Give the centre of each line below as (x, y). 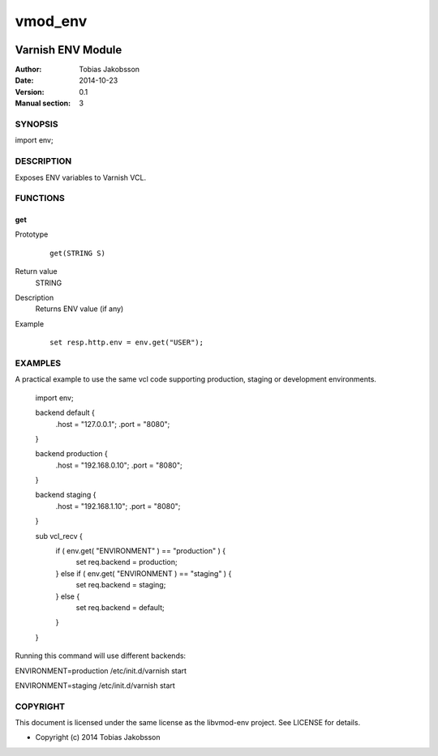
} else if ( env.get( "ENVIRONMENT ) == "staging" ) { (144, 573)
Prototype (32, 234)
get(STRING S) (77, 253)
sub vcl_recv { (59, 536)
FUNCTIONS (40, 199)
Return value (36, 271)
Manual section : (43, 103)
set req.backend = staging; (121, 585)
